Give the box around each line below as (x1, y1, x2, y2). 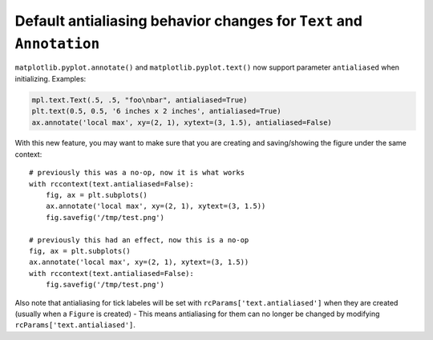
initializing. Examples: (14, 74, 87, 83)
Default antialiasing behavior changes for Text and (14, 12, 362, 30)
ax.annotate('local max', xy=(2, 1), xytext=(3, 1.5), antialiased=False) (31, 118, 333, 127)
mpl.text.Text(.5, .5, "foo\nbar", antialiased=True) (31, 95, 248, 104)
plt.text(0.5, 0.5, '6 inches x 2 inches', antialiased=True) (31, 106, 281, 116)
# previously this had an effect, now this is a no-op (29, 235, 249, 244)
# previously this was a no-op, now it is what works (29, 168, 245, 178)
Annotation (14, 34, 100, 52)
